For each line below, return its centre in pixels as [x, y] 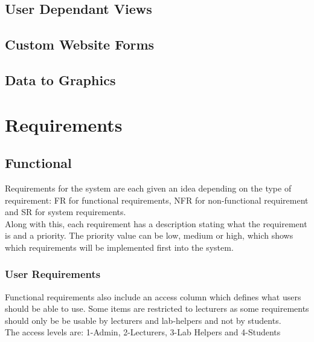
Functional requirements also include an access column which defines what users [153, 296]
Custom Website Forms [80, 44]
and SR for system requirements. [66, 212]
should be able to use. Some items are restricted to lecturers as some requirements [157, 308]
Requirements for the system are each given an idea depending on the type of [148, 188]
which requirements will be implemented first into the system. [119, 247]
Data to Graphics [60, 79]
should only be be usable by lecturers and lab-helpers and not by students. [143, 320]
